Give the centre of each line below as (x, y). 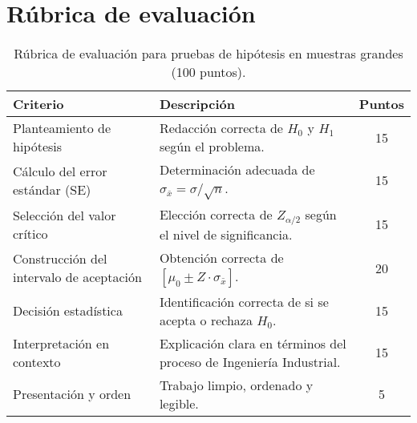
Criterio (38, 104)
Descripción (197, 104)
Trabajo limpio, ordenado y (236, 385)
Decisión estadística (68, 311)
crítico (30, 233)
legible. (179, 403)
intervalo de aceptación (77, 277)
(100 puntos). (208, 72)
